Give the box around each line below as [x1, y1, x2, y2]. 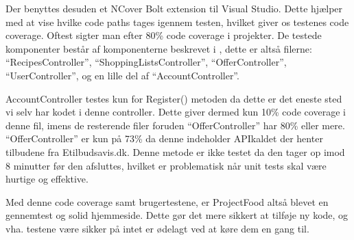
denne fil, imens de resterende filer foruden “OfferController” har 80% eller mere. [5, 118, 345, 132]
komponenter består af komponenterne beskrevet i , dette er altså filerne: [5, 41, 312, 55]
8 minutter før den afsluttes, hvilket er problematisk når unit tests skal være [5, 158, 327, 172]
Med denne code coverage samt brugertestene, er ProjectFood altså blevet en [5, 194, 329, 209]
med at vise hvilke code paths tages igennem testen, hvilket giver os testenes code [5, 14, 349, 29]
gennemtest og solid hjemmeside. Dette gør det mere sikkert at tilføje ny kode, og [5, 208, 349, 222]
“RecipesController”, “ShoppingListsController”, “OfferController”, [5, 55, 287, 69]
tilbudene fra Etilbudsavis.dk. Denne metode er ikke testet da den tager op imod [5, 144, 345, 159]
